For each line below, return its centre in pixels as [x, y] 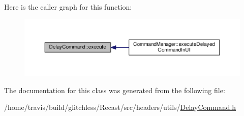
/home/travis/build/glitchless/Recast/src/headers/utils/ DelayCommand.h [120, 107]
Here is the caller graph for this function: [68, 7]
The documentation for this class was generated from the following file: [115, 90]
